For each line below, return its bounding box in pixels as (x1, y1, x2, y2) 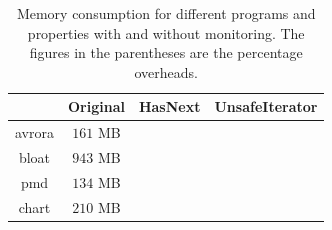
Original (67, 96, 125, 117)
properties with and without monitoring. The (27, 22, 305, 43)
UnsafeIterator (214, 96, 318, 117)
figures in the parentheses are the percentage (29, 42, 303, 63)
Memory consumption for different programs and (16, 3, 316, 23)
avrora (15, 122, 54, 143)
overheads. (134, 61, 198, 82)
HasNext (138, 96, 201, 117)
